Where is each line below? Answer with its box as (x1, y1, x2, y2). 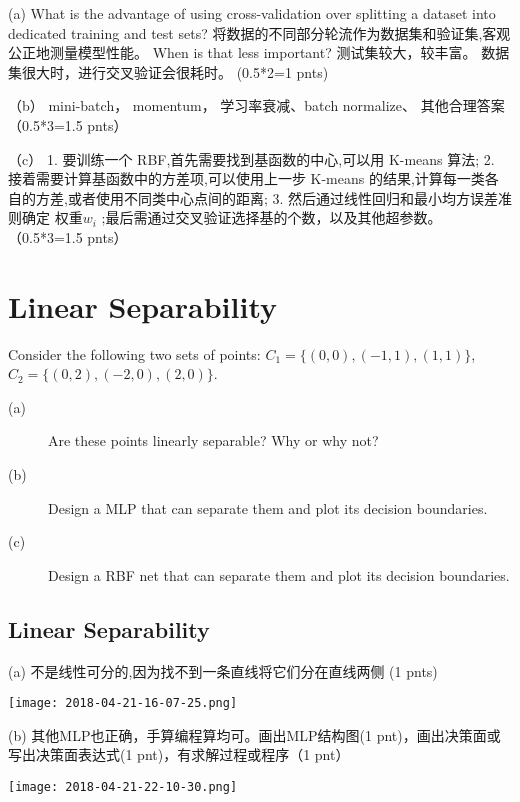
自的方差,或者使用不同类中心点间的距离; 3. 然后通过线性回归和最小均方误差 (8, 187, 498, 208)
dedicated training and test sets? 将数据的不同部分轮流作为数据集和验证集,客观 (8, 22, 511, 43)
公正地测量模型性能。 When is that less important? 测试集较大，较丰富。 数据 (8, 42, 510, 63)
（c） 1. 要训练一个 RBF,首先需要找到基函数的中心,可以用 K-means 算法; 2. (8, 148, 495, 169)
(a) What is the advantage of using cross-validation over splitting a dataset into (8, 3, 496, 23)
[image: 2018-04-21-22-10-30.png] (8, 780, 238, 795)
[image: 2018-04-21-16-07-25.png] (8, 696, 238, 711)
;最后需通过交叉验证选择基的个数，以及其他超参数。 (101, 207, 442, 228)
